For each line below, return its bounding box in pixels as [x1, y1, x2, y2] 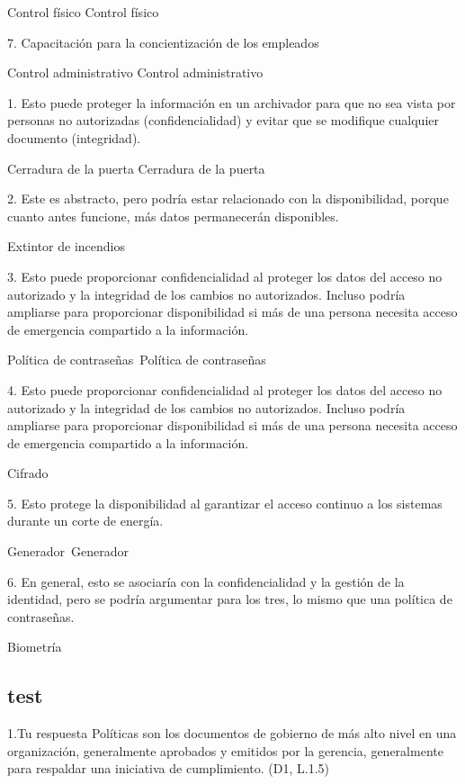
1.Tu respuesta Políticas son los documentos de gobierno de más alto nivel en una [7, 724, 457, 743]
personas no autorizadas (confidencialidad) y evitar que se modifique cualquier [7, 111, 440, 130]
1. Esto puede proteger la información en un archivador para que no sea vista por [7, 93, 456, 112]
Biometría [7, 637, 62, 656]
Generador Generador [7, 542, 129, 561]
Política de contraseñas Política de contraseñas [7, 350, 266, 369]
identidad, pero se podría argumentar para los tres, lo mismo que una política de [7, 590, 452, 608]
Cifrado [7, 464, 49, 482]
